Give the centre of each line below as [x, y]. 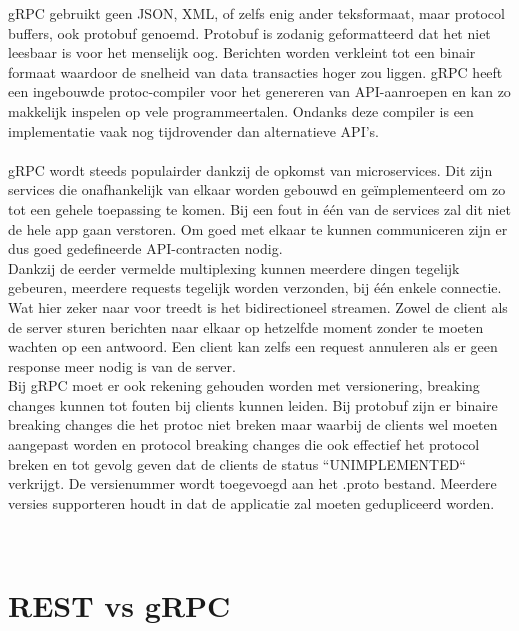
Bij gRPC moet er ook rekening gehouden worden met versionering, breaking [244, 385]
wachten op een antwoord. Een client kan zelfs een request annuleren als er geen [253, 346]
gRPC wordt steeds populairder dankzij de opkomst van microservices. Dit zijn [250, 169]
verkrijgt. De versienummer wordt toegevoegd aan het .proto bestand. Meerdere [252, 483]
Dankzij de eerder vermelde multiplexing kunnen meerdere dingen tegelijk [234, 267]
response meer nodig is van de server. [122, 365]
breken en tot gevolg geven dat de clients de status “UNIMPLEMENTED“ [237, 463]
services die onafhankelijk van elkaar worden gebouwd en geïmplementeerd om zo [257, 189]
